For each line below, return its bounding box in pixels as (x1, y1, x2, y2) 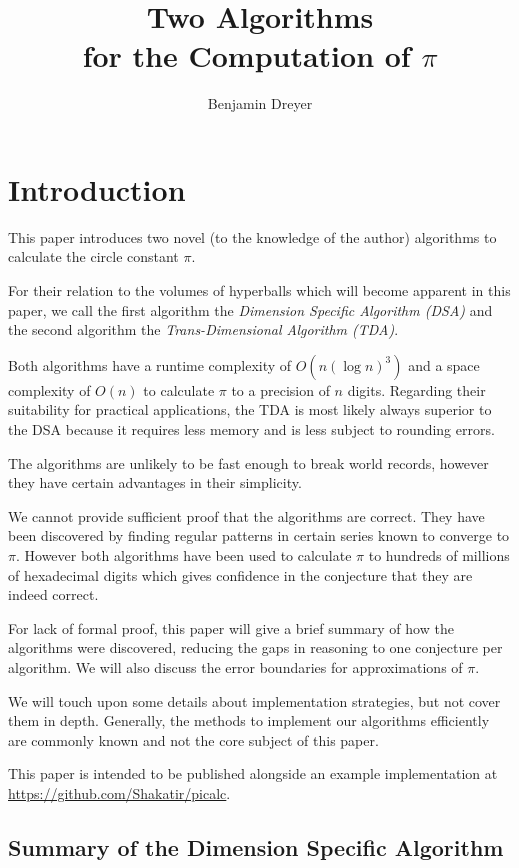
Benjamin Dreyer (207, 93, 313, 114)
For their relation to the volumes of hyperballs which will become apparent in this (8, 280, 511, 301)
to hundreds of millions (368, 544, 510, 565)
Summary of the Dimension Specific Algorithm (8, 831, 504, 862)
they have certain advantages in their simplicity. (8, 472, 302, 493)
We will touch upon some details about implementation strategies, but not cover (8, 690, 501, 711)
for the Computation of (82, 35, 411, 76)
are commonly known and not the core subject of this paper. (8, 729, 379, 750)
